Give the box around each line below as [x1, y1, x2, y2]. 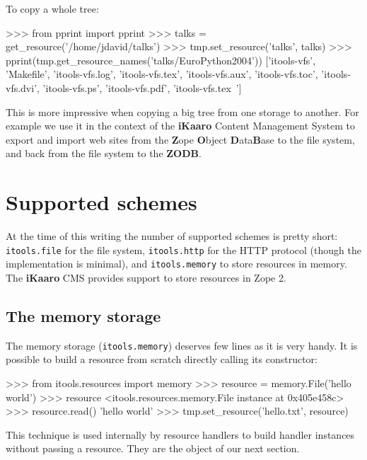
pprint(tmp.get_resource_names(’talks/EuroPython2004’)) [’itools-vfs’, [6, 52, 316, 67]
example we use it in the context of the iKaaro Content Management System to [6, 118, 355, 133]
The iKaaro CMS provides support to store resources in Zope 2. [6, 270, 286, 284]
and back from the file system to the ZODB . [6, 146, 202, 161]
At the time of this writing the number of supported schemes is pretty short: [6, 229, 338, 243]
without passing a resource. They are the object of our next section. [6, 441, 300, 456]
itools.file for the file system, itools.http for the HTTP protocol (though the [6, 242, 361, 257]
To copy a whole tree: [6, 1, 99, 16]
